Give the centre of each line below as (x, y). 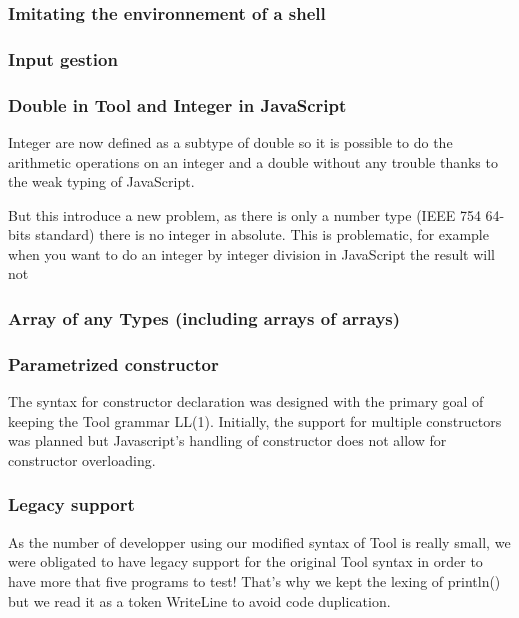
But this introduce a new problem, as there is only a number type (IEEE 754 (244, 214)
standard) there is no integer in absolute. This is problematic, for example (262, 234)
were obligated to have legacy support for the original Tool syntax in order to (245, 561)
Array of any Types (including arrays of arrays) (204, 317)
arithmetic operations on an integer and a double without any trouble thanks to (253, 161)
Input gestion (63, 58)
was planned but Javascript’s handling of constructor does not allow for (227, 440)
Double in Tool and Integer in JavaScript (177, 104)
